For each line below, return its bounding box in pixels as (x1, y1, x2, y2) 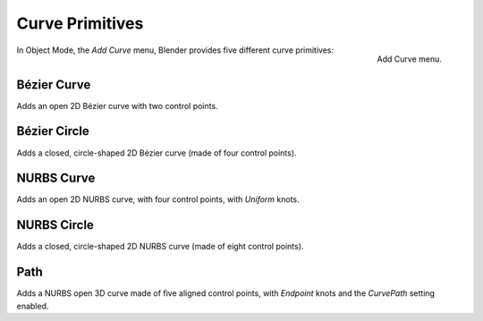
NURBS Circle (16, 217, 94, 232)
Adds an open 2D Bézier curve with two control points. (16, 100, 218, 111)
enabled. (16, 300, 49, 311)
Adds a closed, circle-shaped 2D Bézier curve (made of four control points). (16, 148, 297, 158)
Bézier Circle (16, 123, 89, 139)
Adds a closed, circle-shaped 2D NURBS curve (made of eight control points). (16, 241, 304, 252)
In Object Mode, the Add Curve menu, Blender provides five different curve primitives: (16, 45, 335, 55)
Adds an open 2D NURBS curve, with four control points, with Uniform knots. (16, 194, 300, 205)
